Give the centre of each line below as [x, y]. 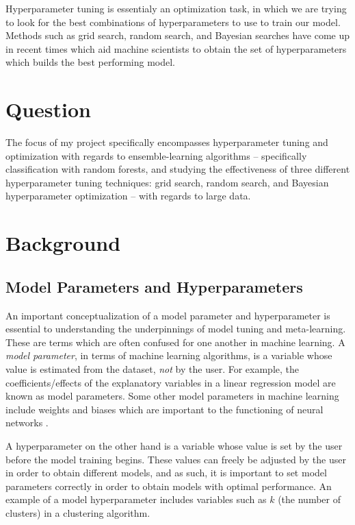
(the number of [310, 499]
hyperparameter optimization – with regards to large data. [128, 196]
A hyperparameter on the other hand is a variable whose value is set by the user [174, 445]
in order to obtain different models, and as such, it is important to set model [166, 473]
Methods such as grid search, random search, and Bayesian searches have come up [177, 35]
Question [48, 109]
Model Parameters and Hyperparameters [154, 286]
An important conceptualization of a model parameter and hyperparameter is [168, 315]
